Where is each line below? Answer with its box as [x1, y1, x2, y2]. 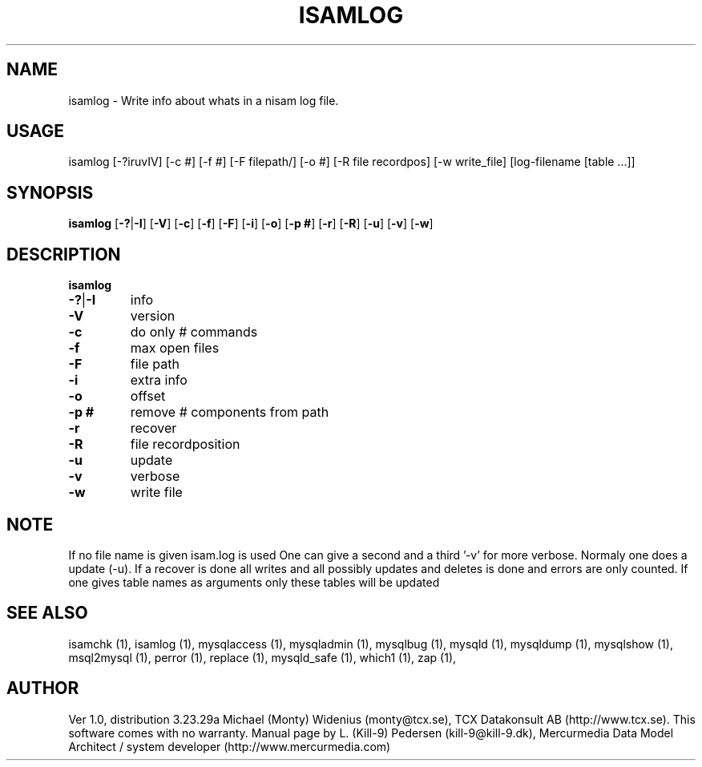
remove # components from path [130, 404, 329, 421]
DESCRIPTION [6, 244, 121, 264]
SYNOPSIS [6, 182, 94, 203]
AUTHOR [6, 678, 79, 699]
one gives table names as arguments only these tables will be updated [68, 575, 440, 589]
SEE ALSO [6, 603, 88, 624]
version [130, 308, 175, 325]
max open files [130, 340, 220, 357]
